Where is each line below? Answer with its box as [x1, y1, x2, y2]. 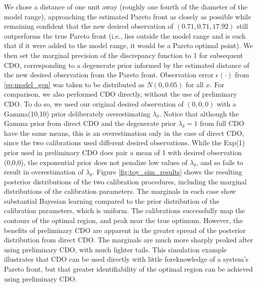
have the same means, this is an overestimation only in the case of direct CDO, [4, 127, 244, 138]
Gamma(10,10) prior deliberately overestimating [4, 108, 151, 118]
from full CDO [200, 118, 245, 128]
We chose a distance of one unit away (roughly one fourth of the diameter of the [4, 1, 248, 11]
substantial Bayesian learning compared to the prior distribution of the [4, 195, 219, 206]
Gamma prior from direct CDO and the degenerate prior [4, 118, 176, 128]
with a [216, 98, 236, 109]
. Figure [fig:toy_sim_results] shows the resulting [92, 167, 243, 177]
